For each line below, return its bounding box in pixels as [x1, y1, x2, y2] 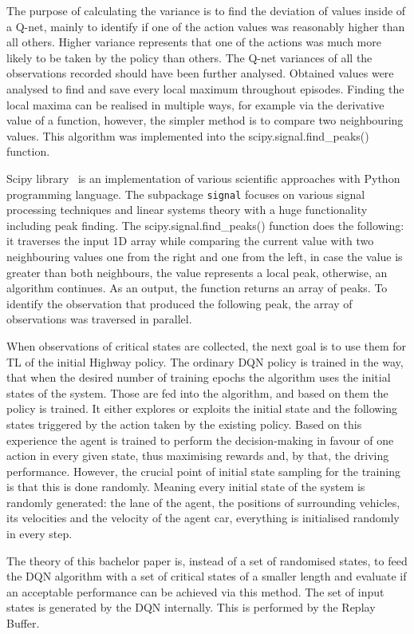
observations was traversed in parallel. [6, 311, 192, 327]
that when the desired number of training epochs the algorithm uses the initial [6, 369, 391, 386]
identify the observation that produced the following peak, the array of [6, 295, 353, 311]
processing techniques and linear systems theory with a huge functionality [6, 201, 368, 218]
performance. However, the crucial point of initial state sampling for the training [6, 462, 400, 479]
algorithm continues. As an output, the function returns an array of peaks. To [6, 279, 388, 296]
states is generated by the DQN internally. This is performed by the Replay [6, 599, 376, 616]
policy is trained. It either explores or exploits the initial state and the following [6, 400, 398, 417]
